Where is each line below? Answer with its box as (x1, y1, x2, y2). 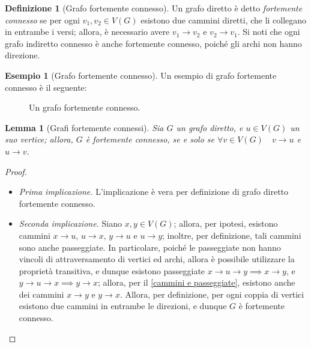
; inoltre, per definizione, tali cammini (162, 229, 301, 241)
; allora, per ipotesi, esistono (174, 217, 278, 230)
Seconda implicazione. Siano (19, 217, 122, 230)
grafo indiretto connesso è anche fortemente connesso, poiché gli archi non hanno (5, 37, 302, 49)
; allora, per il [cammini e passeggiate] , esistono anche (97, 276, 295, 289)
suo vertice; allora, (5, 133, 73, 146)
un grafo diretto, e (176, 121, 243, 134)
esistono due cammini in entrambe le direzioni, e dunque (19, 299, 227, 312)
